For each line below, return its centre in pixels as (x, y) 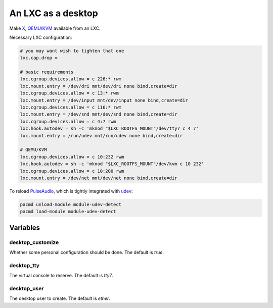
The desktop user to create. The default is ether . (60, 298)
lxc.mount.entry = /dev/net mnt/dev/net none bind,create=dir (99, 178)
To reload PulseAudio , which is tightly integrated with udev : (71, 191)
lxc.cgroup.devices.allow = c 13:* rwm (69, 93)
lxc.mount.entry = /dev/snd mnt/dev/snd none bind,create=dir (99, 114)
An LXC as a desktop (54, 13)
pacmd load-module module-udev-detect (68, 212)
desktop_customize (34, 242)
